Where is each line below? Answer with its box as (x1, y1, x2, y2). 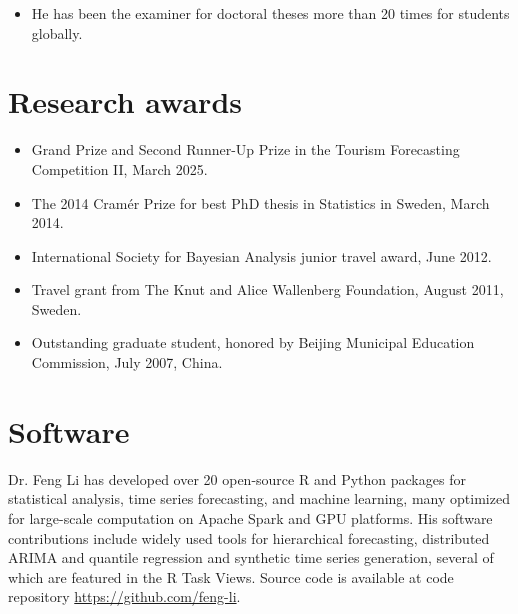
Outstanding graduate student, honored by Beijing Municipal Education (31, 332, 475, 353)
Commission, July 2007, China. (31, 352, 223, 373)
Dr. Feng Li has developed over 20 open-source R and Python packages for (8, 468, 466, 489)
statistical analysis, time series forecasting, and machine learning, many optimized (8, 488, 510, 509)
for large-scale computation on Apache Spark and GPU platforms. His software (8, 507, 493, 528)
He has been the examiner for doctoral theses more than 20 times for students (31, 3, 510, 23)
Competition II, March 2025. (31, 158, 208, 179)
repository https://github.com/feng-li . (8, 586, 241, 607)
